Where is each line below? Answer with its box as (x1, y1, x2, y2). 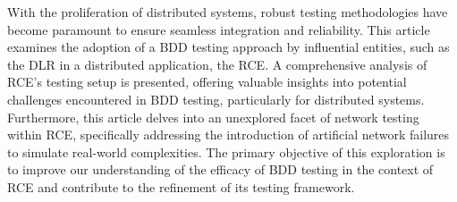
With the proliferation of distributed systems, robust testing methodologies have (7, 3, 448, 21)
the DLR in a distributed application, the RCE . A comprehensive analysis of (7, 55, 427, 73)
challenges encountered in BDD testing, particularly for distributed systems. (7, 89, 425, 108)
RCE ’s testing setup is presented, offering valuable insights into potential (7, 72, 407, 91)
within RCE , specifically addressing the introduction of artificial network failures (7, 125, 450, 144)
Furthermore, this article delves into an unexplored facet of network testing (7, 107, 419, 126)
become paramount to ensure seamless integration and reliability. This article (7, 20, 430, 38)
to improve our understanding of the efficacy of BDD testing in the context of (7, 160, 434, 179)
